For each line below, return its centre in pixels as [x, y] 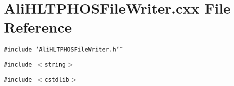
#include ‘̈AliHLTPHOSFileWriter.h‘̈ [62, 50]
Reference [38, 27]
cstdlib [57, 79]
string [55, 64]
